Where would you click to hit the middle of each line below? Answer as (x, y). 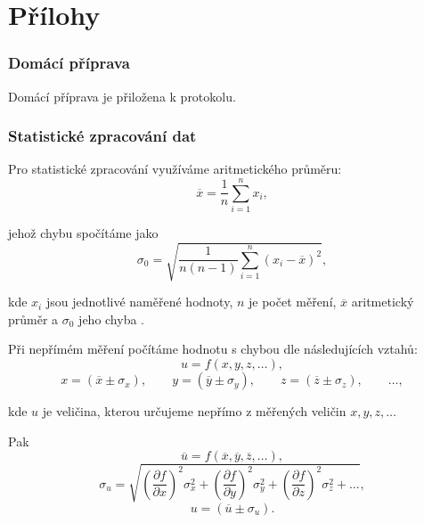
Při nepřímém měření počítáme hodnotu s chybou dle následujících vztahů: (213, 349)
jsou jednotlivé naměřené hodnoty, (139, 302)
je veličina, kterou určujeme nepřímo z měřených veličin (194, 411)
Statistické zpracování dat (102, 136)
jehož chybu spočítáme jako (83, 233)
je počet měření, (293, 302)
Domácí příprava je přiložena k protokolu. (122, 96)
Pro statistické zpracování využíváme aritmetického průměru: (175, 169)
